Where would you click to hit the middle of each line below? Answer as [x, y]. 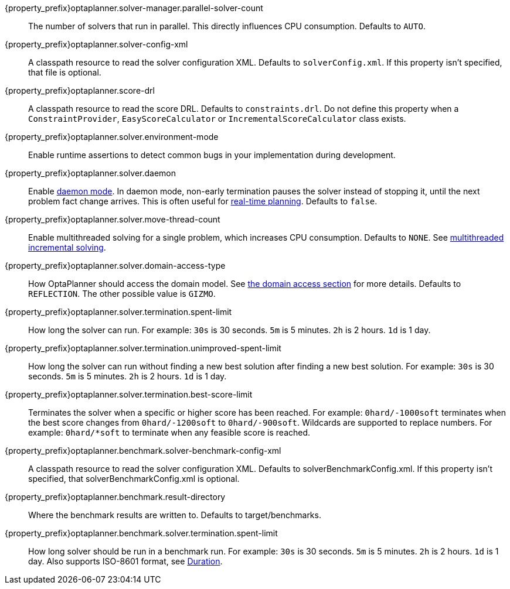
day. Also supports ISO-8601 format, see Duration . [125, 561]
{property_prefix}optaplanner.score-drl [80, 90]
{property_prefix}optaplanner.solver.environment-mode [112, 137]
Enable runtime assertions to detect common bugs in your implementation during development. [212, 155]
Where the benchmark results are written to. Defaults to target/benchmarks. [175, 515]
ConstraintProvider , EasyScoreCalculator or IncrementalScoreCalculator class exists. [217, 119]
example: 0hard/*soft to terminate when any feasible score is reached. [169, 432]
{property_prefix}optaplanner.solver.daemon [91, 173]
